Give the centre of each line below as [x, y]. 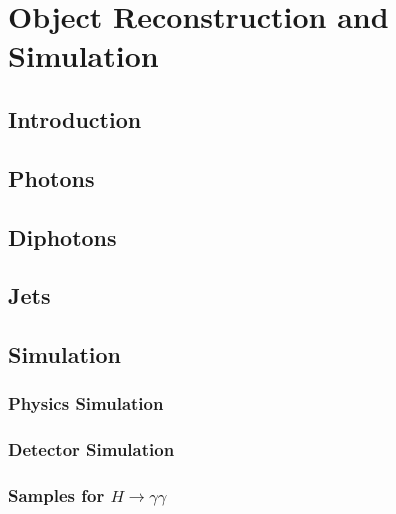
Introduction [75, 118]
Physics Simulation [86, 403]
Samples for [56, 495]
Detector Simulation [91, 449]
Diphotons [62, 236]
